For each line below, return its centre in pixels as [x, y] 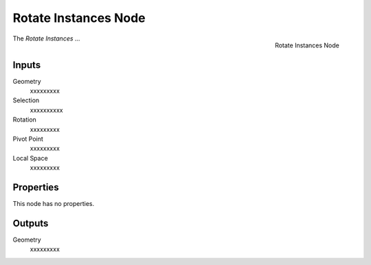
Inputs [27, 65]
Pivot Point [28, 139]
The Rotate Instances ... [46, 38]
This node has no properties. [54, 204]
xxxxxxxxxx [46, 110]
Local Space [30, 158]
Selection [26, 100]
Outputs [31, 223]
